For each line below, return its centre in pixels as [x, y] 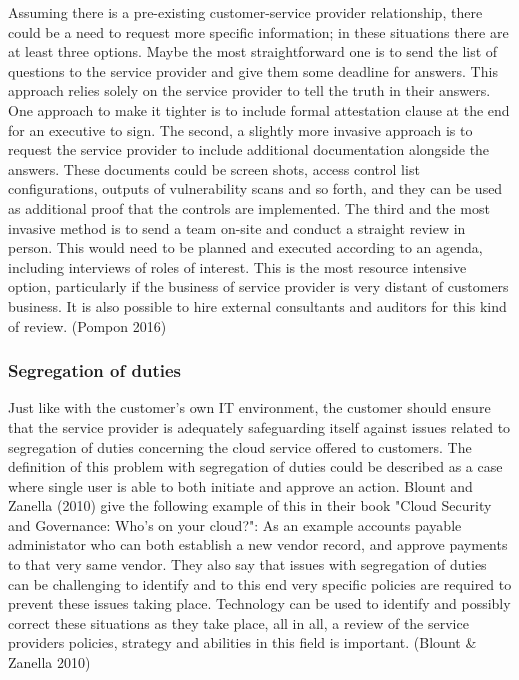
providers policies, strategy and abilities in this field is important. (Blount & [242, 642]
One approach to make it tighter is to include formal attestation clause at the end [259, 109]
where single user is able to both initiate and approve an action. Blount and [240, 485]
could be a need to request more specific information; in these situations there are [258, 31]
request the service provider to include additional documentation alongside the [249, 149]
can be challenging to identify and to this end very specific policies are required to [260, 583]
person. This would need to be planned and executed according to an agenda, [245, 247]
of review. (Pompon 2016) [87, 325]
